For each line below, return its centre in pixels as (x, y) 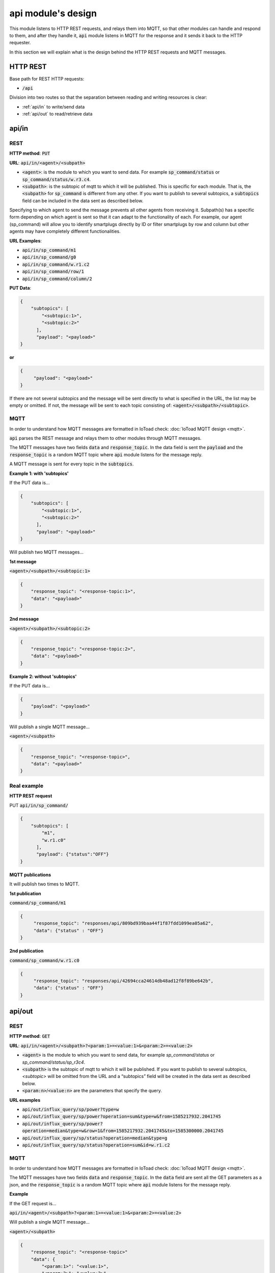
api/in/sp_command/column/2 (57, 279)
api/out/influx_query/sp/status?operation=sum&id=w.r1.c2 (96, 1145)
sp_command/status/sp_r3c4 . (54, 1062)
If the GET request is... (33, 1203)
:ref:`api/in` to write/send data (53, 106)
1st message (23, 561)
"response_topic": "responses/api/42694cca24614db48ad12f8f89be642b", (123, 981)
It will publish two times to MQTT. (45, 884)
